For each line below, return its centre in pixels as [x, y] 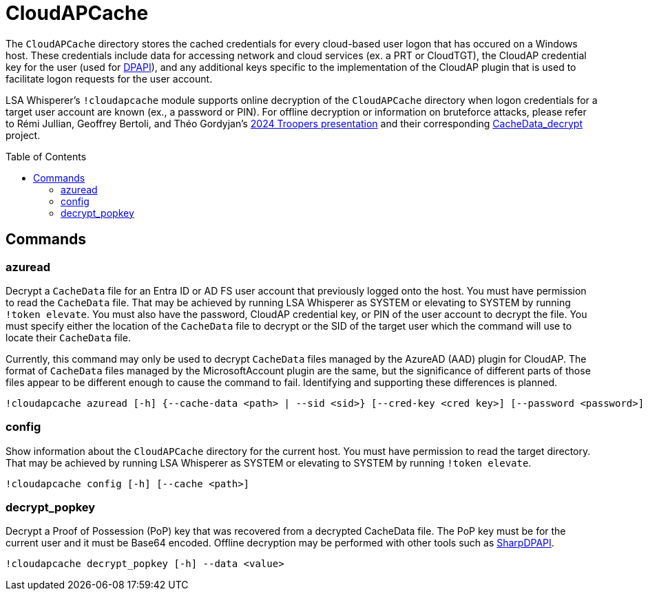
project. [23, 135]
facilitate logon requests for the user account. [109, 78]
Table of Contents [46, 156]
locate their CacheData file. [68, 337]
